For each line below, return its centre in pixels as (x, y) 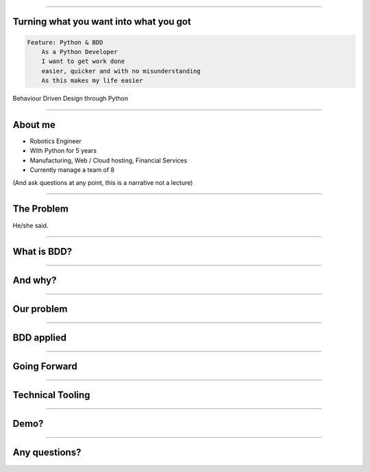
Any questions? (47, 452)
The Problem (40, 209)
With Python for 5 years (63, 151)
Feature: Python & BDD (65, 42)
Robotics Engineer (56, 141)
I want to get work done (83, 61)
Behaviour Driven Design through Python (71, 99)
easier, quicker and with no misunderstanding (121, 71)
